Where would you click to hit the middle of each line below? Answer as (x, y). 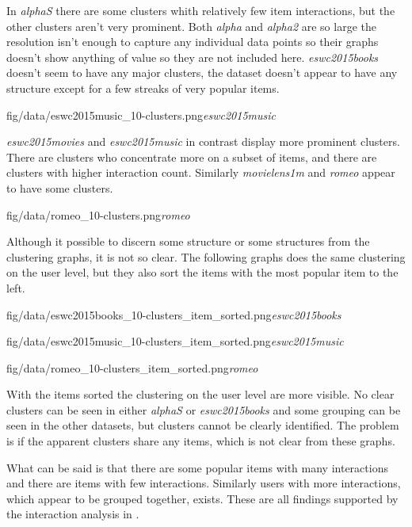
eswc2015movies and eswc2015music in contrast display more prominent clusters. (203, 141)
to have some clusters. (60, 187)
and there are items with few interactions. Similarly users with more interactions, (204, 483)
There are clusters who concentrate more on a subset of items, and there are (192, 157)
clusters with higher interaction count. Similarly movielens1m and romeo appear (201, 172)
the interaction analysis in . (73, 514)
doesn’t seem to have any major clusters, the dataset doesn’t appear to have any (202, 73)
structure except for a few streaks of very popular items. (143, 88)
